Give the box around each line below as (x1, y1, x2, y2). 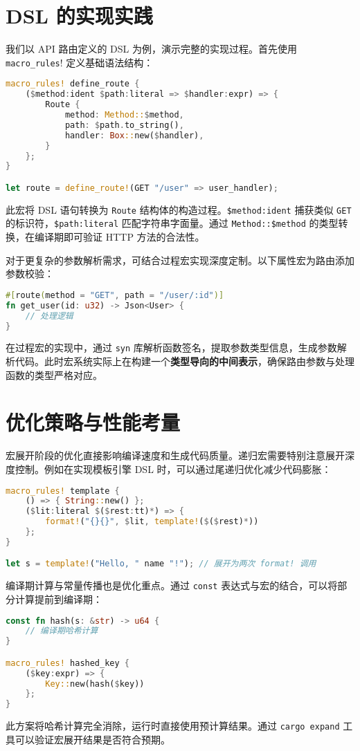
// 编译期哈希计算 (25, 626, 98, 636)
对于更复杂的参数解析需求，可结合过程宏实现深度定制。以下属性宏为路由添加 (6, 252, 354, 267)
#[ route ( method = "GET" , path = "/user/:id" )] (6, 290, 224, 300)
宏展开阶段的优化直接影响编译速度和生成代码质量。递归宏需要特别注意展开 (6, 448, 345, 463)
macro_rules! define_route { (6, 79, 140, 89)
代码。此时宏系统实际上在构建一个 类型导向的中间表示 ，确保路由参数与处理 (15, 354, 354, 369)
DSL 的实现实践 (6, 1, 153, 30)
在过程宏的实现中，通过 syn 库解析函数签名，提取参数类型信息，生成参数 (6, 340, 337, 355)
